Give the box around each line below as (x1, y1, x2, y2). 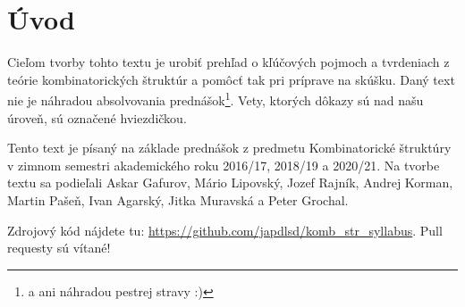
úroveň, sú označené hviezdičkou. (7, 108, 187, 127)
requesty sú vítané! (7, 238, 111, 257)
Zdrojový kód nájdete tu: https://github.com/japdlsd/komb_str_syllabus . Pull (7, 220, 443, 239)
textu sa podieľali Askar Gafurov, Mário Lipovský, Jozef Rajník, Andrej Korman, (7, 173, 453, 192)
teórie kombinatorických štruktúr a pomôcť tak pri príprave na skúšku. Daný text (7, 70, 455, 88)
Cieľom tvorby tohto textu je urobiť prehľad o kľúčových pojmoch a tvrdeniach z (7, 53, 450, 71)
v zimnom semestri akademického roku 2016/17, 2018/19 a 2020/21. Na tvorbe (7, 155, 440, 174)
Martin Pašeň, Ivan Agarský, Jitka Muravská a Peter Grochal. (7, 190, 349, 209)
